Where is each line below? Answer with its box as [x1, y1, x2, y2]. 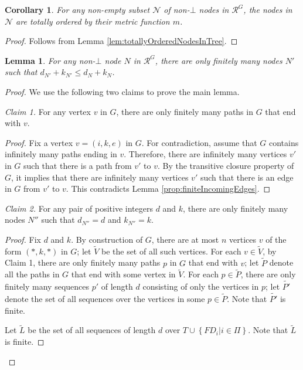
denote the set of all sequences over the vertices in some [5, 292, 205, 304]
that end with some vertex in [71, 268, 176, 280]
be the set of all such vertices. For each [101, 245, 241, 257]
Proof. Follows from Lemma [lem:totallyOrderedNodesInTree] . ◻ [5, 35, 238, 47]
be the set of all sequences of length [28, 324, 156, 336]
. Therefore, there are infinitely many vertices [124, 148, 287, 160]
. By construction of [71, 233, 143, 245]
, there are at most [151, 233, 219, 245]
